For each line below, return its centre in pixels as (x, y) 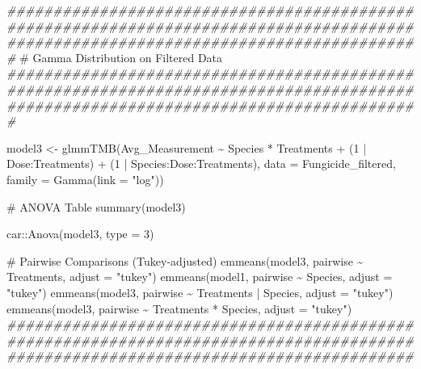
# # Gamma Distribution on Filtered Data (115, 57)
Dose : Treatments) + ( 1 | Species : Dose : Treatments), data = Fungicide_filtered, (201, 164)
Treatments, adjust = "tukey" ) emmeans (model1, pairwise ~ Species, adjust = (200, 277)
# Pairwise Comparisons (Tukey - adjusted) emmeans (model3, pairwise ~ (185, 260)
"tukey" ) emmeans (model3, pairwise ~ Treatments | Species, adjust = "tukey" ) (200, 292)
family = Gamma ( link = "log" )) (85, 179)
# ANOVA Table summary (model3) (96, 206)
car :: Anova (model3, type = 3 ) (80, 234)
